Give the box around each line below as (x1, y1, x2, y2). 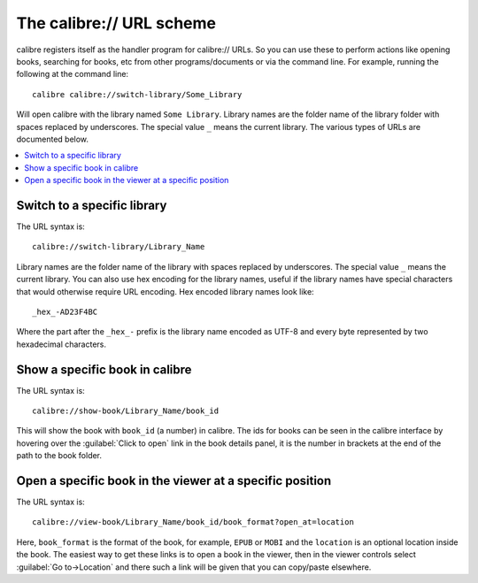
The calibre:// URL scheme (16, 13, 217, 33)
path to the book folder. (16, 450, 102, 461)
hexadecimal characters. (16, 339, 106, 349)
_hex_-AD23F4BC (32, 306, 98, 317)
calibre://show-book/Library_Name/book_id (32, 406, 220, 416)
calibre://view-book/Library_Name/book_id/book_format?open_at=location (32, 518, 354, 527)
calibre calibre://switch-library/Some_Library (32, 89, 243, 99)
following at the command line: (16, 69, 128, 80)
